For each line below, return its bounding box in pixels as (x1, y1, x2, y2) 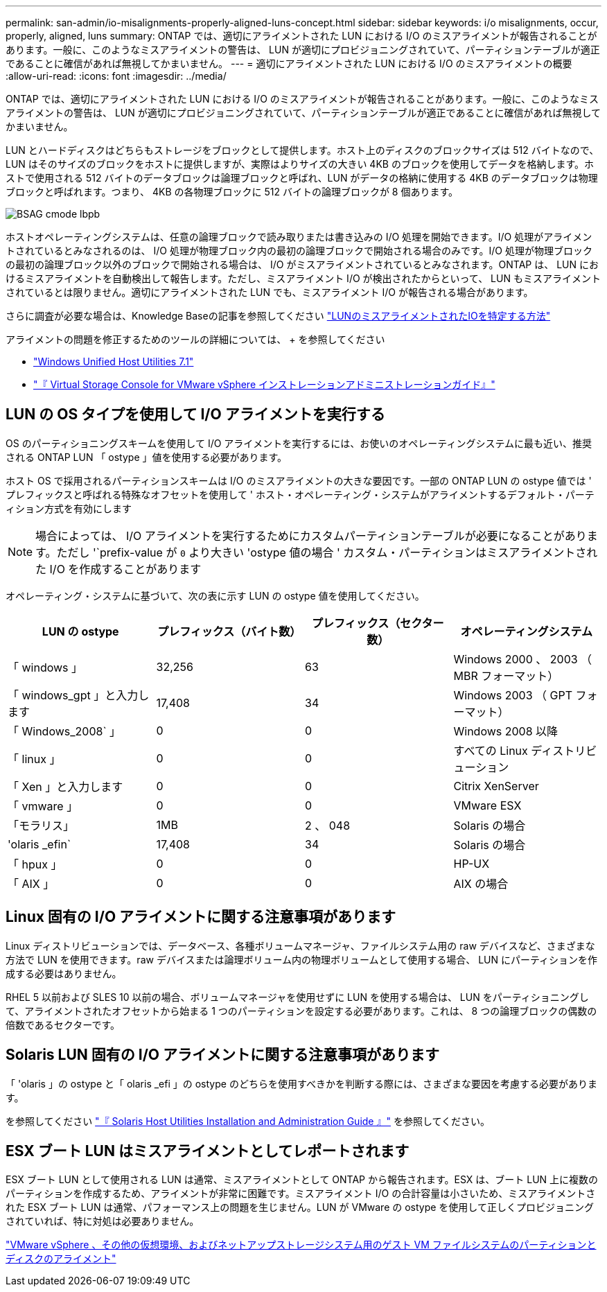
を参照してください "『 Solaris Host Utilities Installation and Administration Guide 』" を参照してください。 (6, 1115, 491, 1127)
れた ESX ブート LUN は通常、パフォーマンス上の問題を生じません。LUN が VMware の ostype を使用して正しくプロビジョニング (6, 1201, 594, 1214)
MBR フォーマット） (453, 668, 559, 683)
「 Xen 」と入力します (8, 779, 123, 794)
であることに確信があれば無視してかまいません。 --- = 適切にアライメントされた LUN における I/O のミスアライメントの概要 (6, 58, 572, 69)
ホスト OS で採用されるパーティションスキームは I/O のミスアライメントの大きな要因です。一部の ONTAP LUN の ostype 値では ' (6, 474, 592, 487)
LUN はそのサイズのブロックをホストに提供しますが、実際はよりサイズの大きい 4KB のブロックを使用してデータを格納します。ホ (6, 158, 595, 170)
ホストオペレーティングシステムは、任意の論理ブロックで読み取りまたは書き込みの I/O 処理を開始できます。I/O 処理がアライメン (6, 231, 592, 243)
